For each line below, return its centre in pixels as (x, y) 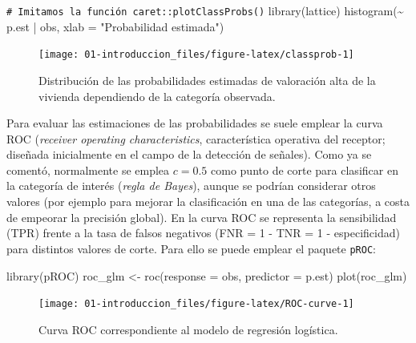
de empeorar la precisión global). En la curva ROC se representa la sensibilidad (202, 217)
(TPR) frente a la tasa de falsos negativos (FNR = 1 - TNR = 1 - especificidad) (203, 233)
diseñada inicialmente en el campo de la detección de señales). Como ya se (189, 154)
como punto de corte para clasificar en (305, 169)
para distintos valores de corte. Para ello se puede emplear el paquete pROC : (191, 248)
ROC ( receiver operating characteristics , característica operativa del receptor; (196, 138)
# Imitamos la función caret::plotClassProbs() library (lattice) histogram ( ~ (205, 10)
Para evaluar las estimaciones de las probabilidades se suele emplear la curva (195, 123)
